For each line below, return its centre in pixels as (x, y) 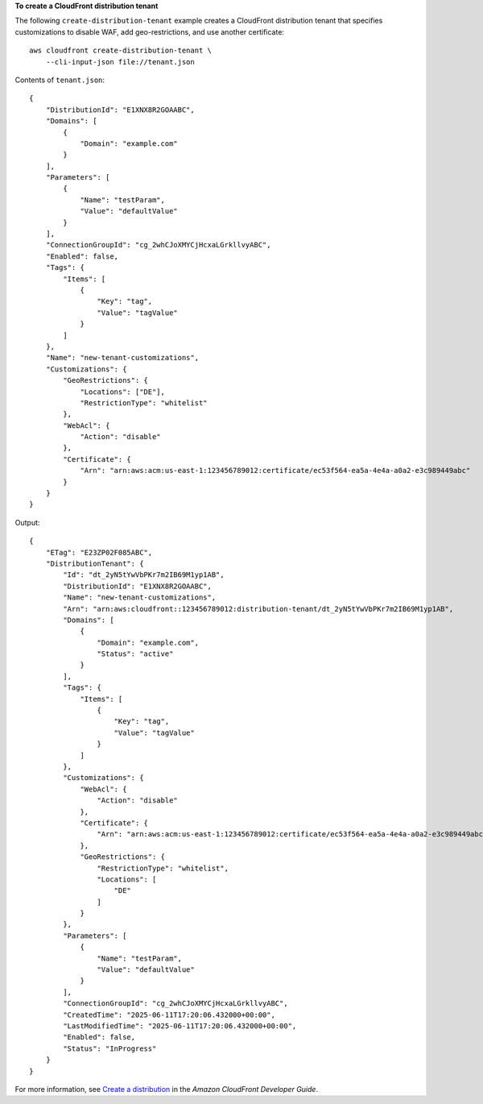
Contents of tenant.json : (60, 80)
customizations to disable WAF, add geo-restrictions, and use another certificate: (150, 31)
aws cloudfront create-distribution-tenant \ (121, 51)
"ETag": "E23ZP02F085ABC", (99, 552)
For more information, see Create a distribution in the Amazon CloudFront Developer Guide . (166, 1089)
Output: (27, 522)
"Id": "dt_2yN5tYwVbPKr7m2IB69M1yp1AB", (144, 575)
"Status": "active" (135, 654)
